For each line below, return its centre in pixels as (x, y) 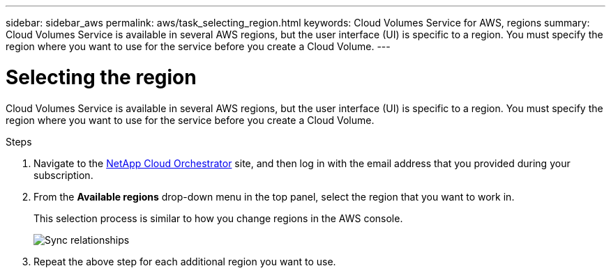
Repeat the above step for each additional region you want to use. (185, 261)
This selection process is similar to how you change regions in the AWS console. (218, 218)
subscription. (63, 175)
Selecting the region (101, 77)
